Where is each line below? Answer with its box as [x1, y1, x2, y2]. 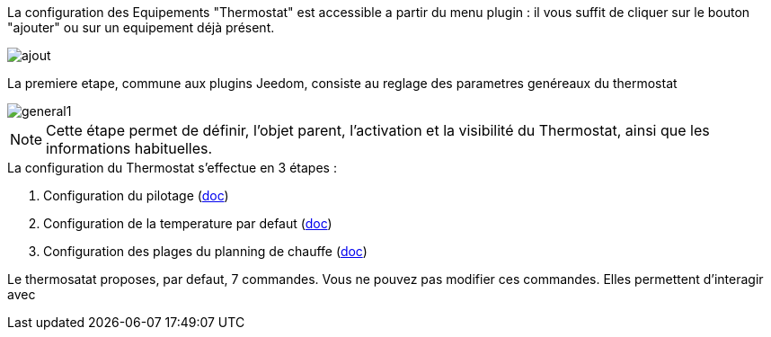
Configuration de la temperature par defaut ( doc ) [43, 216, 332, 231]
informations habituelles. [46, 139, 213, 157]
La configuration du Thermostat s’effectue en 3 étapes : [7, 160, 337, 175]
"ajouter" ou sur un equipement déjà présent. [7, 20, 275, 35]
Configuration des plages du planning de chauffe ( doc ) [43, 244, 368, 259]
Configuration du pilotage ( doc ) [43, 188, 229, 203]
